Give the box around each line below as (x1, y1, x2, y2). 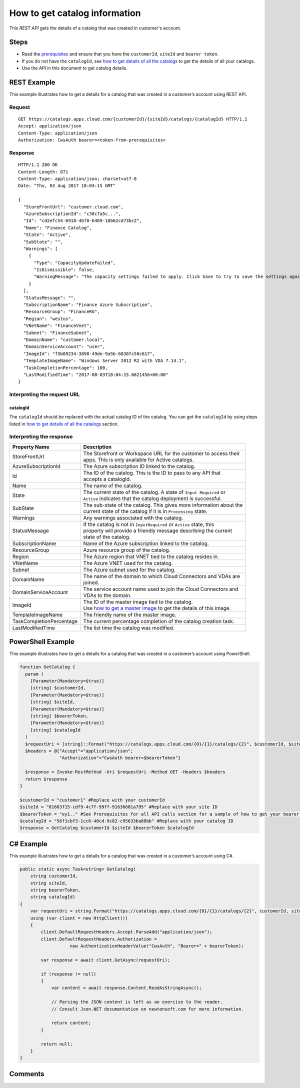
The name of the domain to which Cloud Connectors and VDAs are (83, 572, 240, 579)
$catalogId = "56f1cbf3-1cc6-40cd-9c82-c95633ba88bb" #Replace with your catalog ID (19, 818, 233, 823)
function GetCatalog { (19, 664, 75, 670)
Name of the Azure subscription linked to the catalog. (83, 540, 209, 547)
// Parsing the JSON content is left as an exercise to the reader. (51, 999, 223, 1005)
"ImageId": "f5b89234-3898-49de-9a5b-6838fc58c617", (23, 350, 155, 356)
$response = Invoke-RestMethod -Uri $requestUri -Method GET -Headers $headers (25, 769, 226, 775)
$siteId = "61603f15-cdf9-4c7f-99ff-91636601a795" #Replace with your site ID (19, 804, 217, 810)
